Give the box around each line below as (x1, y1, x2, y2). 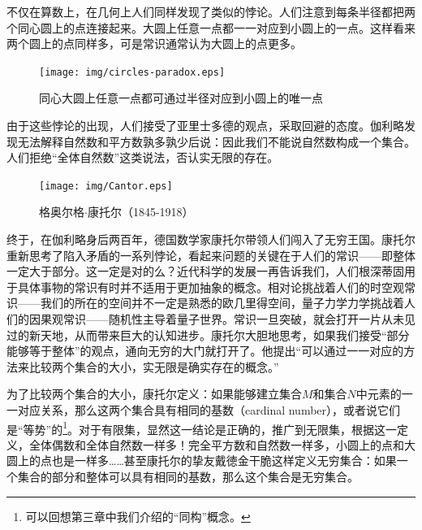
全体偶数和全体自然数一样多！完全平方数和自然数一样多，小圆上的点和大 (28, 436, 416, 453)
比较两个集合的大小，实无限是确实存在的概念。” (28, 358, 279, 375)
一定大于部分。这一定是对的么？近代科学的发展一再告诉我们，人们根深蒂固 (6, 263, 404, 280)
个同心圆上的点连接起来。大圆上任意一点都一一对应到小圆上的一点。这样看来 (6, 19, 416, 36)
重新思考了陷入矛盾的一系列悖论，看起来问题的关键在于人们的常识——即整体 (6, 246, 416, 263)
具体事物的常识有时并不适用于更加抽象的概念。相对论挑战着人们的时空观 (17, 278, 404, 295)
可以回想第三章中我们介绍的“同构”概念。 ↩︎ (25, 507, 251, 524)
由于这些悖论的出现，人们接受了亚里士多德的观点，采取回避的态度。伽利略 (6, 117, 404, 134)
